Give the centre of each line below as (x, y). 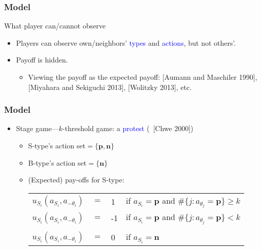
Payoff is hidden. (42, 60)
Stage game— (37, 128)
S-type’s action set (57, 145)
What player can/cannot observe (55, 26)
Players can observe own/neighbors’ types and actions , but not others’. (126, 42)
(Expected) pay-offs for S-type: (76, 180)
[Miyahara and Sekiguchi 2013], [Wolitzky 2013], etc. (110, 87)
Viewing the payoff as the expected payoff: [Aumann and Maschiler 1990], (143, 77)
